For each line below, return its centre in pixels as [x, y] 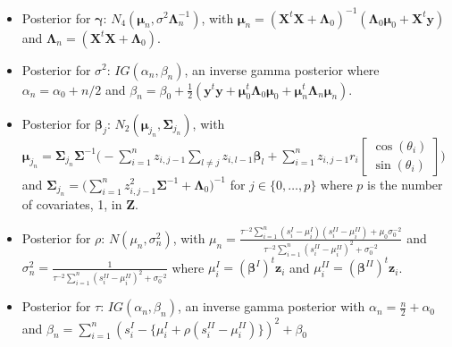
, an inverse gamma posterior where [282, 69]
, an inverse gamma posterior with [271, 306]
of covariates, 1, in [72, 203]
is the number [405, 184]
